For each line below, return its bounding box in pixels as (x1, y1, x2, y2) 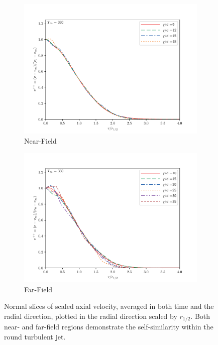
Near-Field (24, 135, 57, 146)
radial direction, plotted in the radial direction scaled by (4, 310, 177, 321)
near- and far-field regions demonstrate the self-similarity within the (4, 321, 213, 332)
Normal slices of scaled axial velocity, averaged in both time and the (4, 301, 214, 311)
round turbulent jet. (4, 331, 66, 342)
